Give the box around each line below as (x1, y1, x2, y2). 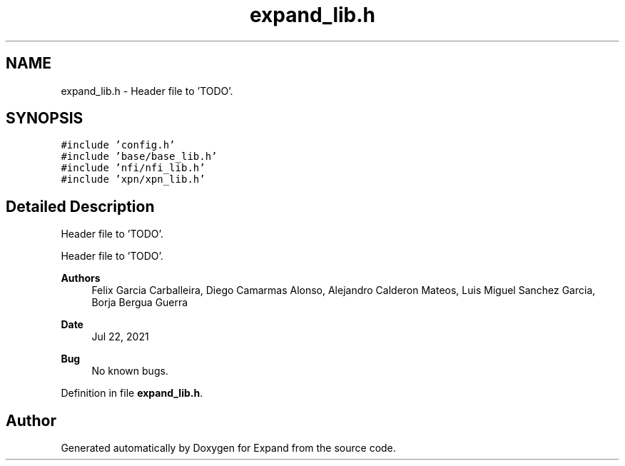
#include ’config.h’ (61, 139, 176, 151)
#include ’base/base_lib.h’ (61, 151, 218, 163)
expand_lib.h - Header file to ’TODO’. (61, 84, 233, 97)
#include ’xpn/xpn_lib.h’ (61, 173, 205, 186)
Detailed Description (6, 197, 155, 216)
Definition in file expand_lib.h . (61, 387, 203, 400)
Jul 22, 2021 (91, 330, 149, 343)
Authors (61, 272, 101, 285)
